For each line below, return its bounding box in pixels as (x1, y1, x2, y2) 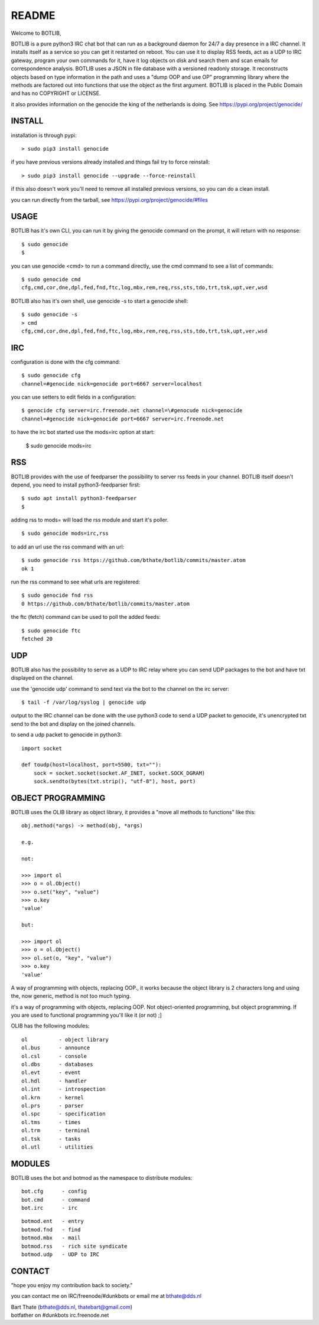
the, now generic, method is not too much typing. (11, 993, 131, 1000)
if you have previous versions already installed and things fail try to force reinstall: (11, 158, 210, 165)
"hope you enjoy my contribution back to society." (11, 1281, 133, 1288)
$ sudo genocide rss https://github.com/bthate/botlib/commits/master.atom (21, 557, 246, 564)
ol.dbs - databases (21, 1061, 93, 1068)
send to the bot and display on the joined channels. (11, 720, 136, 727)
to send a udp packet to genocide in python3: (11, 731, 122, 738)
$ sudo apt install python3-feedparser (21, 495, 137, 502)
